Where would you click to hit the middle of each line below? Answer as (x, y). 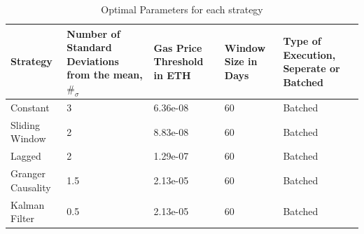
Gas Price (178, 47)
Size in (241, 61)
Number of (93, 33)
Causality (31, 187)
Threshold (178, 61)
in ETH (172, 75)
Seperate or (311, 68)
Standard (89, 47)
